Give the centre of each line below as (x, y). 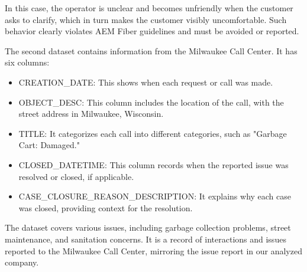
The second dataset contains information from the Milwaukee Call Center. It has (151, 50)
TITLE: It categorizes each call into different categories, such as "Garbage (153, 133)
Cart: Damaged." (49, 145)
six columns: (27, 62)
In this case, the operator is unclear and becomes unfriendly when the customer (149, 8)
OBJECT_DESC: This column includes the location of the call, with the (151, 102)
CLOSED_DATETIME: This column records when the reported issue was (153, 164)
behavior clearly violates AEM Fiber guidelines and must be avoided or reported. (152, 31)
